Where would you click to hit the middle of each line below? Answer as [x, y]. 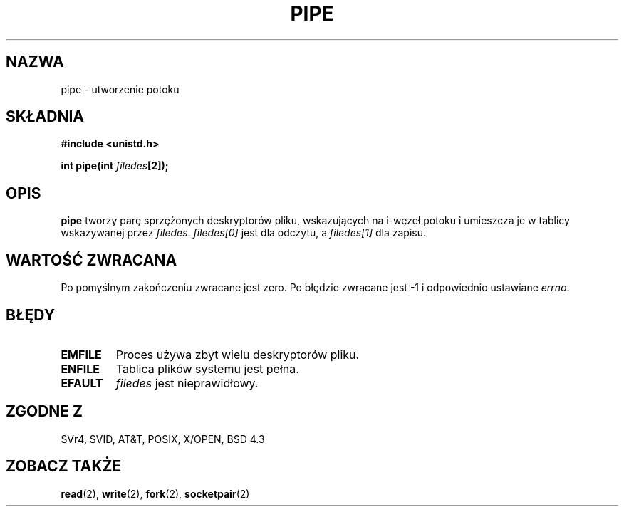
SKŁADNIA [45, 117]
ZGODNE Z [45, 412]
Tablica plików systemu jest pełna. [207, 369]
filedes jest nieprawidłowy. [187, 383]
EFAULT [82, 383]
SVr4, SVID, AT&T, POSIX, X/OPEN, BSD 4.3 [163, 439]
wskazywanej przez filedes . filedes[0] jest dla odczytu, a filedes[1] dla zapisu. [244, 233]
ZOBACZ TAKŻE [64, 466]
